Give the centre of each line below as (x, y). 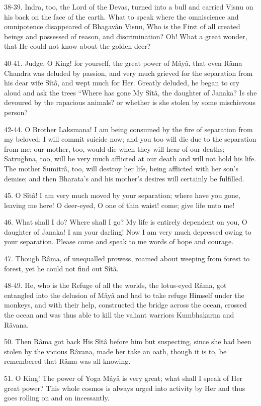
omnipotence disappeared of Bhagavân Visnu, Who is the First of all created (122, 26)
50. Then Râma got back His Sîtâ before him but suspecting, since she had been (128, 341)
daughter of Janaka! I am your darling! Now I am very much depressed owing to (128, 231)
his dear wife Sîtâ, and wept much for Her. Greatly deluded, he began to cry (122, 83)
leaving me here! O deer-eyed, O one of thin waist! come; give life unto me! (119, 205)
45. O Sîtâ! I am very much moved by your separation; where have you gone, (122, 195)
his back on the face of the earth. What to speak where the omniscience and (121, 16)
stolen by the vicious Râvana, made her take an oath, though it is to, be (115, 351)
